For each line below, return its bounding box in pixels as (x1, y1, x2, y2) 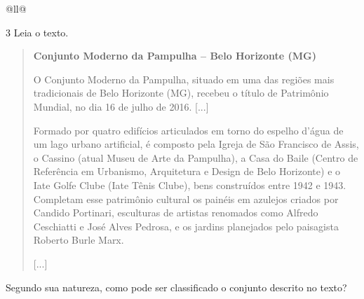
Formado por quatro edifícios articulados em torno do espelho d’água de (33, 123, 344, 137)
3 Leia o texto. (6, 25, 69, 39)
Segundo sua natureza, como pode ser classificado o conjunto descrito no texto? (6, 279, 347, 294)
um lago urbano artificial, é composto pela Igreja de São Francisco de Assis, (33, 137, 359, 151)
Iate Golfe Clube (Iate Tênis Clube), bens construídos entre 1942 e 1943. (33, 177, 346, 192)
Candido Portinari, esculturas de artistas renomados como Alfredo (33, 205, 318, 220)
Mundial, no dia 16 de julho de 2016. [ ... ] (33, 99, 209, 113)
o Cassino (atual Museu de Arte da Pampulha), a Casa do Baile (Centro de (33, 150, 358, 165)
